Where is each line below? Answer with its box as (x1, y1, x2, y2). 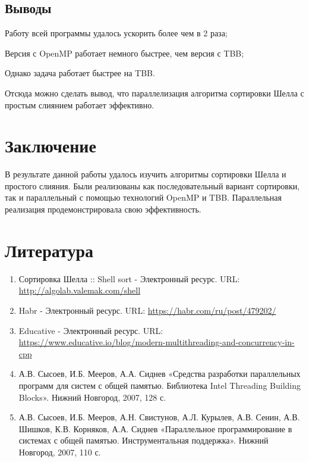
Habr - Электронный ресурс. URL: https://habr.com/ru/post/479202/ (18, 304, 276, 316)
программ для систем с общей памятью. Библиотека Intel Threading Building (18, 379, 301, 391)
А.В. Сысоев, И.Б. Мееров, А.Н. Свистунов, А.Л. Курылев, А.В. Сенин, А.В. (18, 411, 300, 423)
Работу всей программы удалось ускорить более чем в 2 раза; (5, 27, 228, 39)
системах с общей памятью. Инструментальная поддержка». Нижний (18, 434, 269, 447)
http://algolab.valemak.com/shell (18, 284, 141, 296)
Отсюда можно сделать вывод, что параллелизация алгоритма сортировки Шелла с (5, 86, 304, 99)
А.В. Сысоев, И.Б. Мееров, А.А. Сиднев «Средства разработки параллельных (18, 367, 301, 380)
